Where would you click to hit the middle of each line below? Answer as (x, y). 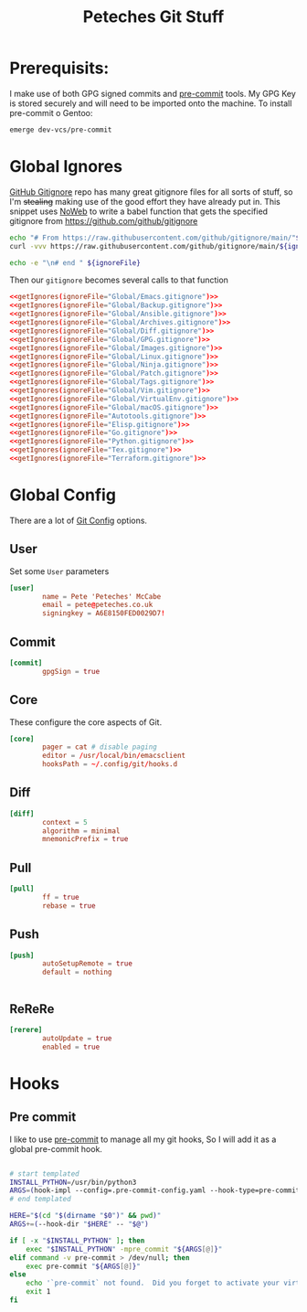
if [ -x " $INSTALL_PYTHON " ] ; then (77, 1241)
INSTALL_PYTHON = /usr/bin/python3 (73, 1182)
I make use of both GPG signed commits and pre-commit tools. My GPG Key (153, 93)
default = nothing (77, 972)
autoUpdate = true (77, 1038)
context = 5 (65, 822)
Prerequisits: (59, 68)
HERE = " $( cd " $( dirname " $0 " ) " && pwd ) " (85, 1216)
